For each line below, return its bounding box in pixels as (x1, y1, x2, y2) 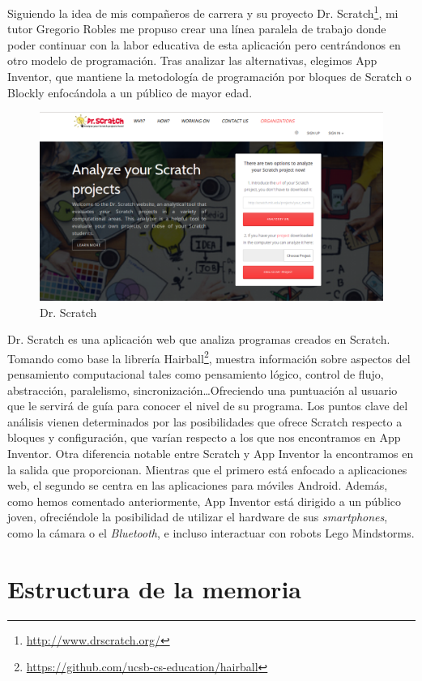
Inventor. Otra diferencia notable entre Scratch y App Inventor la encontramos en (7, 444, 414, 461)
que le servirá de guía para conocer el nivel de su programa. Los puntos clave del (7, 397, 408, 414)
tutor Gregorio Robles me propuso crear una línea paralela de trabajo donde (7, 20, 386, 37)
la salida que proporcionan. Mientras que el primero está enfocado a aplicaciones (7, 460, 407, 478)
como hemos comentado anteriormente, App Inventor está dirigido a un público (7, 492, 402, 509)
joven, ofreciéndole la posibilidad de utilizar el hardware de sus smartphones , (7, 508, 388, 525)
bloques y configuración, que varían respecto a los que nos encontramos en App (7, 429, 401, 446)
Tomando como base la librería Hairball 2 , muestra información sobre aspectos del (7, 347, 411, 366)
